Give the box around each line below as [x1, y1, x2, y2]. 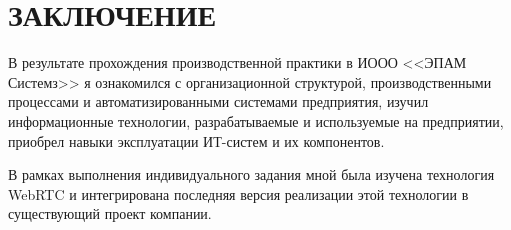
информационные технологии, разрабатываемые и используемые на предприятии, [8, 110, 504, 131]
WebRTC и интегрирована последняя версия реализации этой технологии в [8, 183, 469, 204]
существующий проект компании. [8, 203, 212, 224]
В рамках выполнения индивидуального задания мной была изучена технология [8, 164, 495, 185]
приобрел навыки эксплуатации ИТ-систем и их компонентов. [8, 130, 385, 151]
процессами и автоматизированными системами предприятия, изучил [8, 91, 429, 112]
